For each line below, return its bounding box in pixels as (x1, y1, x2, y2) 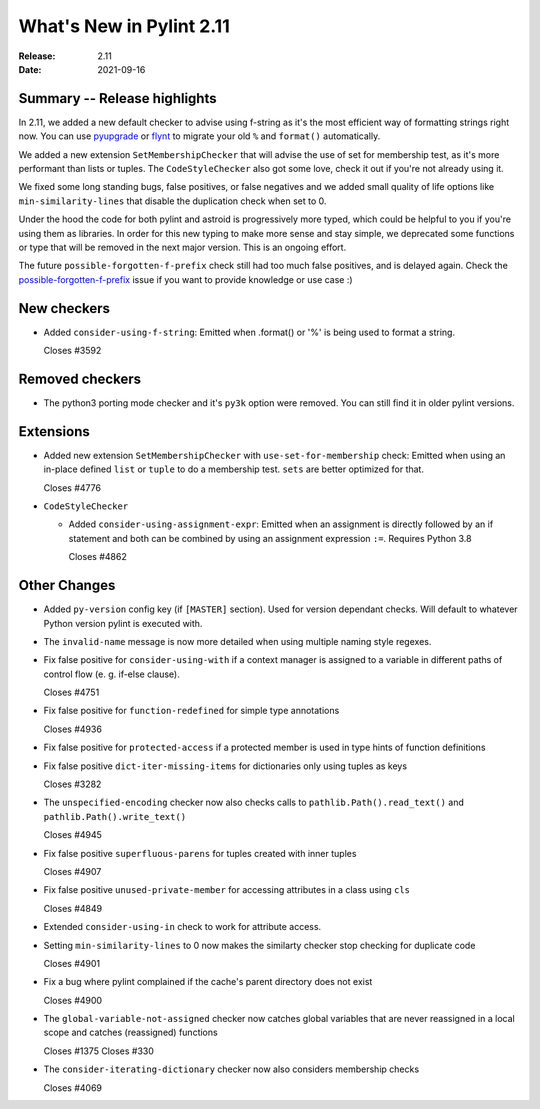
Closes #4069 (43, 1081, 102, 1094)
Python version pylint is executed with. (43, 617, 203, 629)
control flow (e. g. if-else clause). (43, 668, 180, 680)
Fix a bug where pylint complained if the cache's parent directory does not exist (43, 976, 373, 988)
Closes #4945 (43, 829, 102, 841)
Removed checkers (18, 370, 142, 387)
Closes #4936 (43, 723, 102, 735)
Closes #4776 (43, 481, 102, 494)
